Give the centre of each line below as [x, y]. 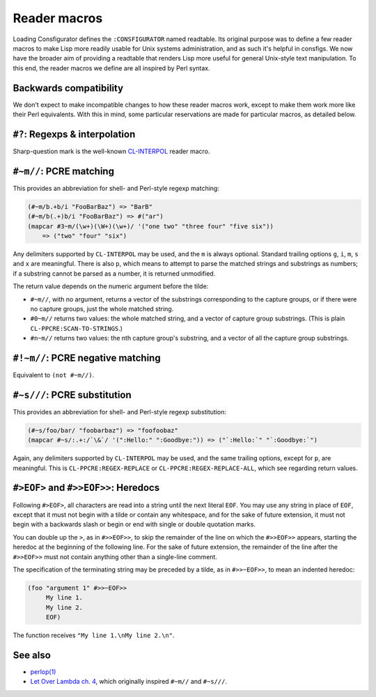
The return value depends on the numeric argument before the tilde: [111, 286]
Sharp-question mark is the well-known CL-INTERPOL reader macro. [111, 151]
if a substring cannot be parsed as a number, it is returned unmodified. [114, 273]
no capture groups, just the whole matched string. [102, 308]
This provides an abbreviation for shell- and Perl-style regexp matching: [116, 188]
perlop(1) [43, 671]
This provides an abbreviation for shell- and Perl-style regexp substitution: [119, 412]
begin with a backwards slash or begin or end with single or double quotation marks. [134, 524]
